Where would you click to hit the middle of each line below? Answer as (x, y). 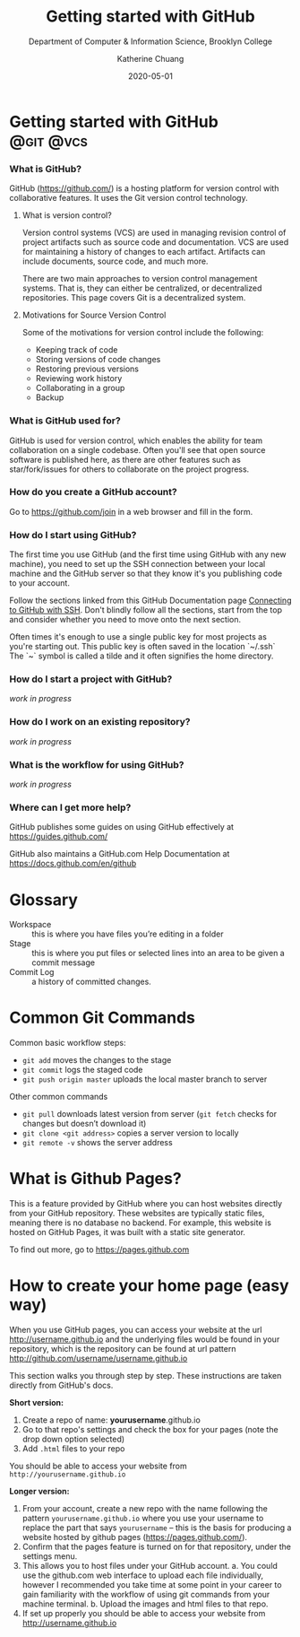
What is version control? (67, 215)
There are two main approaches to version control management (140, 279)
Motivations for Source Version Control (94, 315)
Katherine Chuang (150, 58)
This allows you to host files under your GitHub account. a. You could (150, 1566)
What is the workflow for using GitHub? (97, 764)
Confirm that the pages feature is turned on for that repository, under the (156, 1547)
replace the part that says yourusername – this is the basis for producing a (157, 1528)
